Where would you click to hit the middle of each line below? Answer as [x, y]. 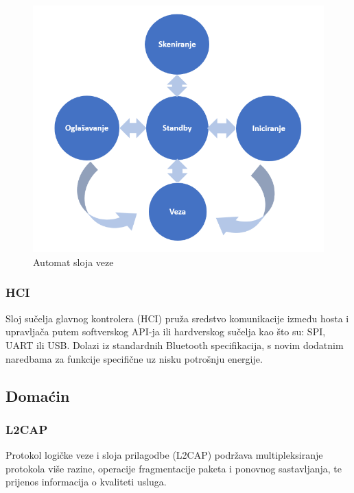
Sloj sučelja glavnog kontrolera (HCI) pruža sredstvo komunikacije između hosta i [177, 318]
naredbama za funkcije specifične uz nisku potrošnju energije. [134, 358]
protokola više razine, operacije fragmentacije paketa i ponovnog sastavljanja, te [174, 468]
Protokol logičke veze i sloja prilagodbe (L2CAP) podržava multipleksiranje [164, 455]
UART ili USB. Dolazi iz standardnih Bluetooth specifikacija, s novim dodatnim [175, 345]
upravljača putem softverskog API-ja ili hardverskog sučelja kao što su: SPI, [166, 332]
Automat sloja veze [73, 262]
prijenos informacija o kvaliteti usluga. [86, 482]
